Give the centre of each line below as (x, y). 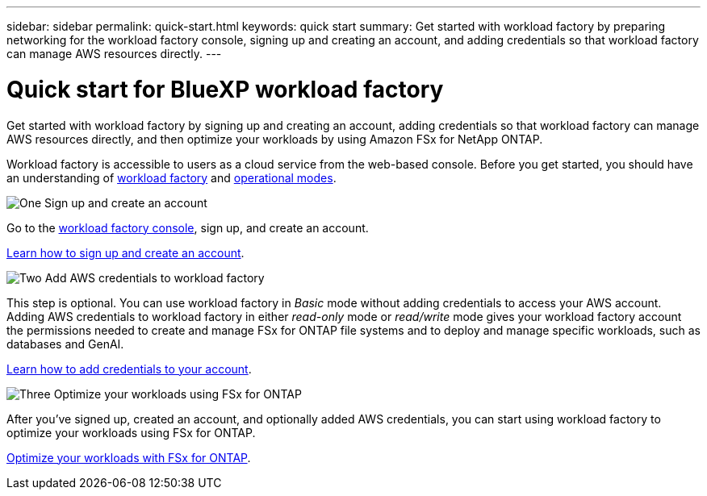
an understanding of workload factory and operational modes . (172, 177)
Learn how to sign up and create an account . (126, 252)
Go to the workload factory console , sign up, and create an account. (188, 227)
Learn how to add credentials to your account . (129, 369)
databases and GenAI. (65, 344)
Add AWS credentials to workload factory (155, 277)
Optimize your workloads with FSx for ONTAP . (129, 457)
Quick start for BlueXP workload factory (225, 89)
